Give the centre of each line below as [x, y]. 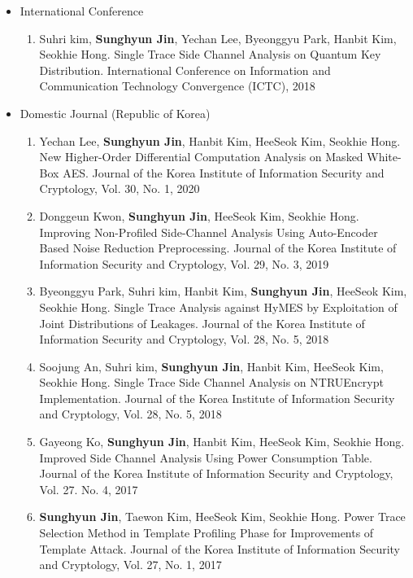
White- [384, 157]
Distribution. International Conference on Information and [185, 70]
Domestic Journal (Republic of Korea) [115, 113]
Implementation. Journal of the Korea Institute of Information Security [217, 398]
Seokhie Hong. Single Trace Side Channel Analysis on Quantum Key [210, 54]
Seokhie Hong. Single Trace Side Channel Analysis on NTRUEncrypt [211, 382]
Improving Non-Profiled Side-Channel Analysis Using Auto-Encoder [209, 232]
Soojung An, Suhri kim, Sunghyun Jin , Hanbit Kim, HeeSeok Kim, [211, 366]
